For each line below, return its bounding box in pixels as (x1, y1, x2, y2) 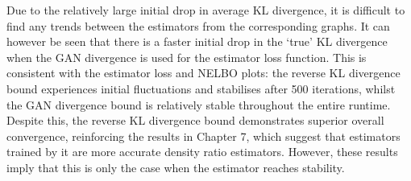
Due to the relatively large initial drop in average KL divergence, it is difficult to (6, 2, 405, 18)
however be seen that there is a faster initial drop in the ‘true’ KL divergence (6, 33, 388, 50)
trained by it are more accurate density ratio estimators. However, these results (6, 143, 398, 160)
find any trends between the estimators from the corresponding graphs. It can (6, 17, 390, 34)
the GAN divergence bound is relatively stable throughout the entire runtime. (6, 96, 391, 113)
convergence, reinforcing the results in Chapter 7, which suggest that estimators (6, 127, 401, 144)
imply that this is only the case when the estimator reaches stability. (6, 158, 345, 175)
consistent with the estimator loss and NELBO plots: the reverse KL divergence (6, 64, 401, 81)
